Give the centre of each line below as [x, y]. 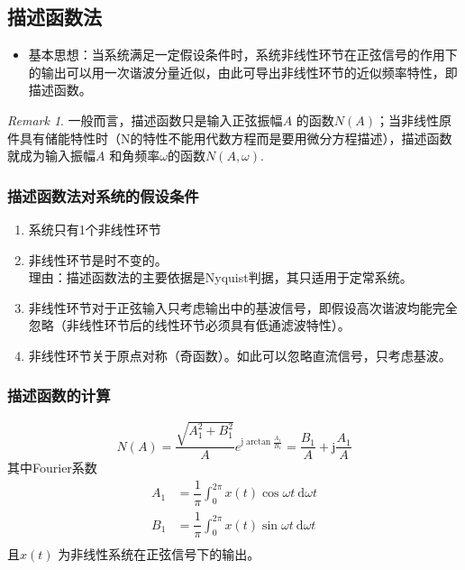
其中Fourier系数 [52, 468]
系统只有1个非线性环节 [95, 229]
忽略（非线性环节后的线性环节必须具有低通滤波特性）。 [189, 325]
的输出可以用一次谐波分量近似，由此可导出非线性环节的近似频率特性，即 [243, 72]
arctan [259, 442]
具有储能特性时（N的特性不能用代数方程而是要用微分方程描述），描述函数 [236, 138]
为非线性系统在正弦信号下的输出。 [159, 554]
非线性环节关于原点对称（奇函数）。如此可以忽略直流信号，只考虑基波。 [240, 355]
